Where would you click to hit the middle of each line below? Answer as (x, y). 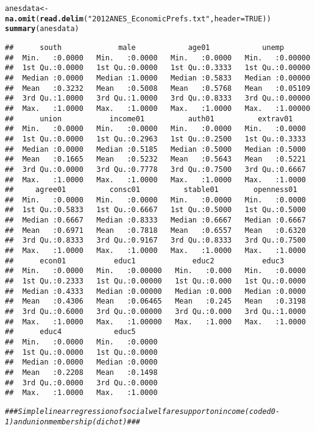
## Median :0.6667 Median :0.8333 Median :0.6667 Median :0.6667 (155, 220)
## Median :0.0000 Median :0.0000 (81, 362)
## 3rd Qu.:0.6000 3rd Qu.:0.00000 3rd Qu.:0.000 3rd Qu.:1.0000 (155, 312)
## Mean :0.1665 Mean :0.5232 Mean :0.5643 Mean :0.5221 (155, 159)
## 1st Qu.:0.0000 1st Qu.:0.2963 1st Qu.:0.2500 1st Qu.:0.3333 (155, 139)
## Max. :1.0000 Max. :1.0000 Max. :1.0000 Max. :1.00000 (158, 108)
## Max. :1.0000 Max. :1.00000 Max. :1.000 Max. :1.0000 (155, 322)
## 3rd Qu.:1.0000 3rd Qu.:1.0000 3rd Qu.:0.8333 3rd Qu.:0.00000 (158, 98)
